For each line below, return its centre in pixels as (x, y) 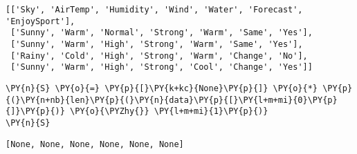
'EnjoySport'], (40, 21)
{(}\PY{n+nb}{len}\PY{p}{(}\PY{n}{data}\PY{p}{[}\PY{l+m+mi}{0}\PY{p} (172, 100)
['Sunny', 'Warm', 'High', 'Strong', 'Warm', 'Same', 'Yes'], (157, 44)
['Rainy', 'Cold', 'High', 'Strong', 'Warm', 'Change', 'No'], (159, 56)
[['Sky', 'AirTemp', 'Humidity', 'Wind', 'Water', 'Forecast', (154, 10)
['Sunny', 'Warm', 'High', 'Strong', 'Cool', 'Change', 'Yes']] (162, 67)
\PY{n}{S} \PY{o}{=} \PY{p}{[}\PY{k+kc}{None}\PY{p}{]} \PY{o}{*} (162, 88)
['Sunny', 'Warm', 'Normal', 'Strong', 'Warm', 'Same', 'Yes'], (162, 33)
